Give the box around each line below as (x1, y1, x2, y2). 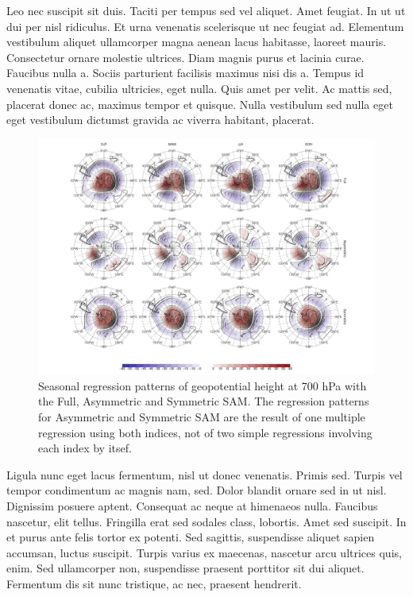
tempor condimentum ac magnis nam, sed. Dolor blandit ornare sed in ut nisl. (6, 482, 387, 498)
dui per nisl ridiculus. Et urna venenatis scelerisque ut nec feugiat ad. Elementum (6, 17, 404, 34)
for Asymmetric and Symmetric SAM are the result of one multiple (38, 409, 365, 424)
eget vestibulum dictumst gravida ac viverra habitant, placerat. (6, 111, 315, 128)
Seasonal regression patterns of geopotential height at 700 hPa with (38, 377, 367, 393)
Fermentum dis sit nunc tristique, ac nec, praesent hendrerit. (6, 575, 302, 591)
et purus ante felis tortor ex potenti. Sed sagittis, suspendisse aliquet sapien (6, 529, 375, 545)
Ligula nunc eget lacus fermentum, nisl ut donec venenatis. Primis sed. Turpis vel (6, 466, 403, 483)
